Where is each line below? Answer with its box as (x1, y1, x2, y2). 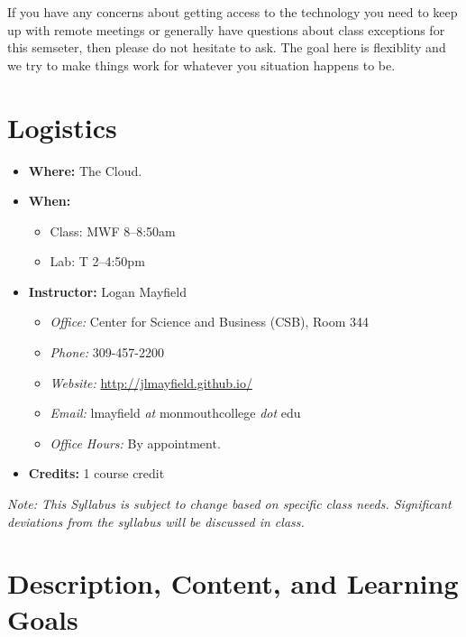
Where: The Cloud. (28, 161, 142, 180)
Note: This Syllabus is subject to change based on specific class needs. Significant (7, 494, 452, 513)
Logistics (7, 108, 117, 145)
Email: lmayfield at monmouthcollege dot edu (50, 403, 301, 422)
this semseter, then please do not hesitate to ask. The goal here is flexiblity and (7, 38, 446, 57)
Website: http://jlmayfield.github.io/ (50, 373, 252, 392)
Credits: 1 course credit (28, 464, 165, 483)
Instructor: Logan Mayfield (28, 282, 187, 300)
